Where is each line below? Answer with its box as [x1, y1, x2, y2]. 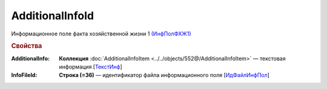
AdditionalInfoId [11, 9, 94, 22]
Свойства [11, 42, 42, 51]
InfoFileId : [11, 72, 38, 79]
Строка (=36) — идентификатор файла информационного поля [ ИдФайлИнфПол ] [59, 72, 269, 79]
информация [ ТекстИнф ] [59, 63, 122, 70]
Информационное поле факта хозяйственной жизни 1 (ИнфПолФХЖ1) [11, 30, 191, 37]
